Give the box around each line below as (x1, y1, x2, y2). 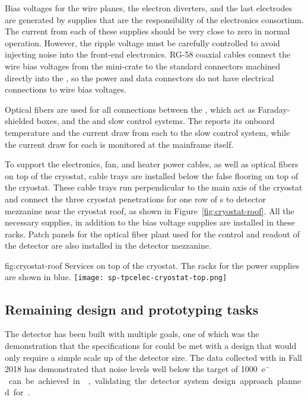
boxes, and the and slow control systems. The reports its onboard (36, 115, 275, 127)
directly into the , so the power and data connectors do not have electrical (5, 71, 274, 84)
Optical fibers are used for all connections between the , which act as (5, 103, 255, 115)
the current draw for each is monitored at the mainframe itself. (5, 138, 234, 150)
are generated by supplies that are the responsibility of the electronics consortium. (5, 13, 304, 26)
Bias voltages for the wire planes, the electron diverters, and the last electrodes (5, 2, 293, 14)
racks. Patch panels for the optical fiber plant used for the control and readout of (5, 227, 300, 240)
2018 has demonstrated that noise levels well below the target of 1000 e (5, 363, 265, 375)
